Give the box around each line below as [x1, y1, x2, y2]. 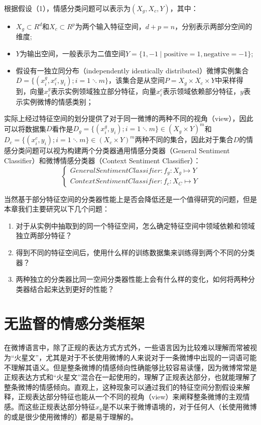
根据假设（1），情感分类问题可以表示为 [4, 3, 130, 13]
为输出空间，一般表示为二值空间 [20, 48, 125, 59]
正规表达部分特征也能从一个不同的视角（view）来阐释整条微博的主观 [18, 391, 243, 402]
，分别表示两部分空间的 [175, 21, 252, 31]
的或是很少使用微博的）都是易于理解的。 [4, 411, 138, 422]
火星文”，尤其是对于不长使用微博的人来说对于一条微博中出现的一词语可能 [14, 352, 257, 362]
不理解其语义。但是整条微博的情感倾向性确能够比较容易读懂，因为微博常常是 [4, 362, 257, 372]
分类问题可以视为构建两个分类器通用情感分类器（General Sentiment [11, 145, 230, 156]
